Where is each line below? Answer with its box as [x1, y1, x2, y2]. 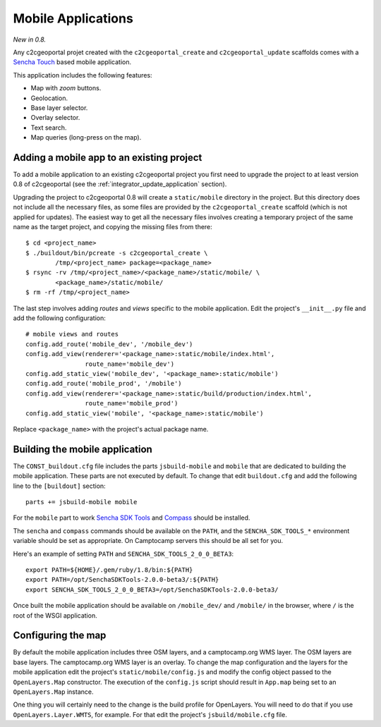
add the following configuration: [13, 314, 106, 322]
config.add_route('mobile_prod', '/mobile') [25, 379, 183, 388]
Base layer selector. [30, 103, 88, 112]
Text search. [30, 123, 67, 132]
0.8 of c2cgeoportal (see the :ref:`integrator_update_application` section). [13, 180, 227, 188]
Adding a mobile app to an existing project [13, 152, 202, 164]
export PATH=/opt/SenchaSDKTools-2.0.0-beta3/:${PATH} [25, 575, 219, 584]
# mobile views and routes [25, 330, 119, 338]
